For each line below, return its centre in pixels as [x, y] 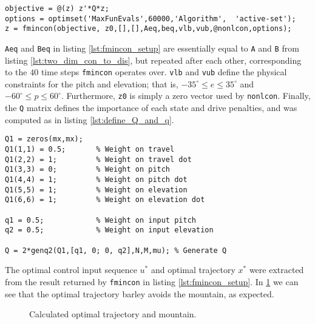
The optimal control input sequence [71, 270]
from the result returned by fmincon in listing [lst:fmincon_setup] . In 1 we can [152, 281]
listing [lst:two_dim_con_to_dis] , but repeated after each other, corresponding [153, 60]
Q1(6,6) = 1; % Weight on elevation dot [105, 200]
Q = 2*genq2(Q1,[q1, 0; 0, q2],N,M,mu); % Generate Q [116, 250]
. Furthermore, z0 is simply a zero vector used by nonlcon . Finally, [186, 96]
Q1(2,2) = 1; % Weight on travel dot [98, 159]
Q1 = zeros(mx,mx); [44, 139]
